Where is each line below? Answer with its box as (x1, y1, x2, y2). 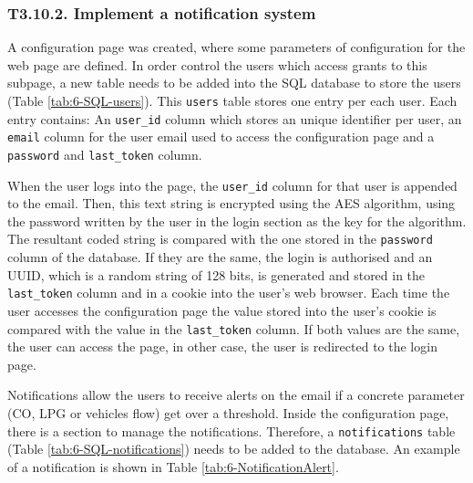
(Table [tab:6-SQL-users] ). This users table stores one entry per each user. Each (7, 91, 458, 110)
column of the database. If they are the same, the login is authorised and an (7, 247, 433, 267)
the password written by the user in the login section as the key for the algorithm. (7, 211, 467, 230)
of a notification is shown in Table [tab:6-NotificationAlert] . (7, 457, 339, 476)
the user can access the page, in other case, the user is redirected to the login (7, 337, 437, 356)
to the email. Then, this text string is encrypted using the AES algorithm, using (7, 194, 456, 213)
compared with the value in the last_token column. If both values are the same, (7, 319, 460, 338)
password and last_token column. (7, 144, 202, 163)
